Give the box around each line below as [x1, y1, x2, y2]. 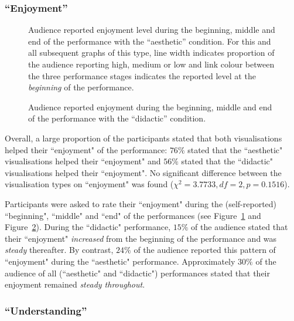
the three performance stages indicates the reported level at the [28, 69, 256, 82]
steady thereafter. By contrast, [5, 244, 114, 256]
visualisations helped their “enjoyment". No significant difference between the [5, 166, 282, 178]
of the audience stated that [191, 221, 288, 233]
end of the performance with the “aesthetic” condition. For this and [28, 35, 271, 47]
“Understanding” [5, 303, 87, 317]
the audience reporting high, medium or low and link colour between [28, 58, 275, 70]
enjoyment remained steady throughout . [5, 278, 145, 290]
